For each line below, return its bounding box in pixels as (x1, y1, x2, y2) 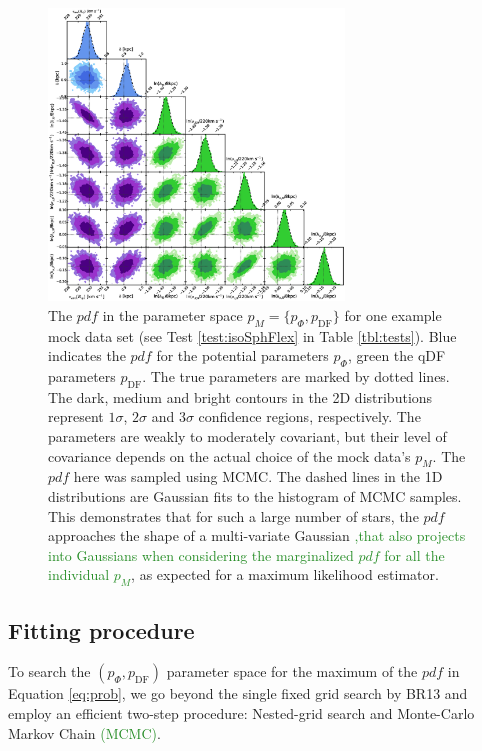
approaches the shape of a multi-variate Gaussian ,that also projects (48, 525, 466, 546)
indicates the (48, 345, 126, 366)
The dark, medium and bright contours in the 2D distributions (48, 386, 433, 407)
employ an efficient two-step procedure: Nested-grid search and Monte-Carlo (8, 703, 475, 724)
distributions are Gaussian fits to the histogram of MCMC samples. (48, 486, 462, 507)
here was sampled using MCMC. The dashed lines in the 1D (73, 466, 443, 487)
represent (48, 406, 104, 427)
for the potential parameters (156, 345, 329, 366)
